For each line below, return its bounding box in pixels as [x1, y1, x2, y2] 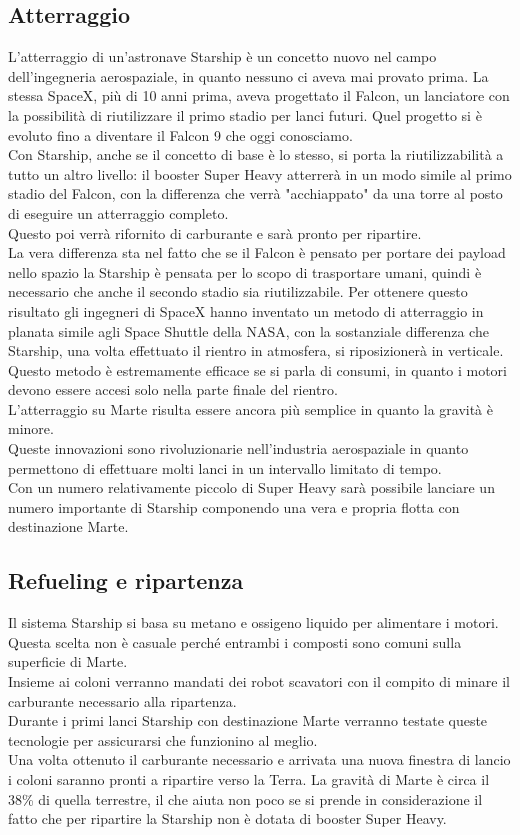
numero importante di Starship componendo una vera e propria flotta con [8, 496, 460, 517]
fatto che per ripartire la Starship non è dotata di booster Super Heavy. [8, 808, 447, 829]
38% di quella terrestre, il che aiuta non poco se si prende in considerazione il [8, 788, 483, 809]
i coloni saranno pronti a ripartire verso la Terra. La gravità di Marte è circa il [8, 769, 490, 789]
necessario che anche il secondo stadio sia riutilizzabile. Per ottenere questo [8, 281, 468, 302]
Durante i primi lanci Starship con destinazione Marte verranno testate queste [8, 710, 488, 731]
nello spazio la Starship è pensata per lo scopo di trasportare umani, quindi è [8, 261, 482, 282]
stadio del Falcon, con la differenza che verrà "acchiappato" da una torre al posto [8, 183, 503, 204]
